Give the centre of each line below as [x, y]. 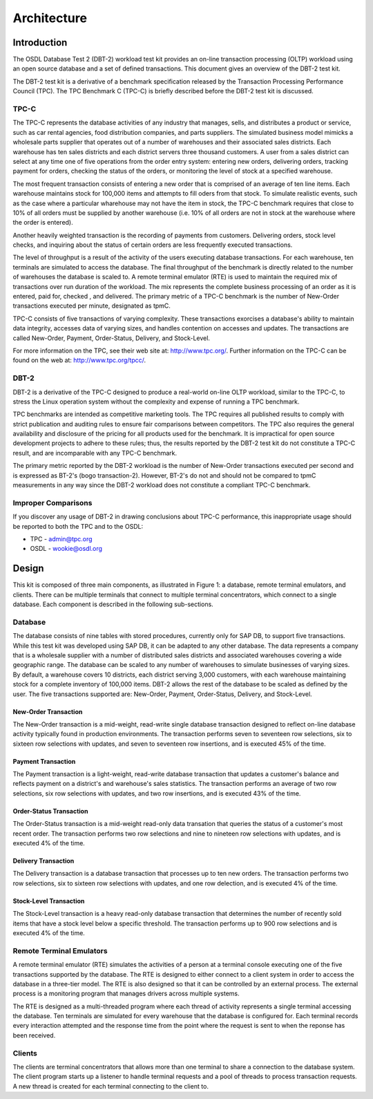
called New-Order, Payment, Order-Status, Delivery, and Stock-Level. [112, 338]
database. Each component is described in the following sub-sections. [113, 604]
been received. [34, 1035]
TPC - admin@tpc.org [61, 538]
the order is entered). [43, 223]
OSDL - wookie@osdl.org [66, 549]
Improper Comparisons [52, 502]
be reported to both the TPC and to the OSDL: [78, 526]
